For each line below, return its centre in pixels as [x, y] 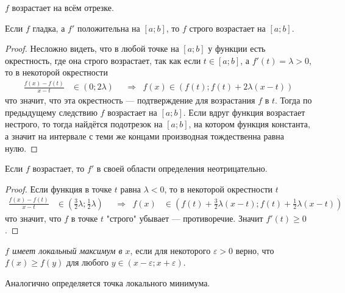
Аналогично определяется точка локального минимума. [108, 283]
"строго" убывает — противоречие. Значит [185, 218]
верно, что [255, 250]
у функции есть [237, 48]
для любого [87, 262]
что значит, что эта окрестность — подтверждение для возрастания [130, 100]
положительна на [108, 28]
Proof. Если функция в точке [59, 189]
